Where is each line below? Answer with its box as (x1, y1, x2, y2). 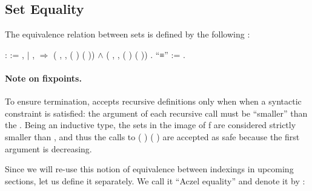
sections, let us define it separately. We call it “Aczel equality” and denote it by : (5, 174, 305, 187)
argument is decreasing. (5, 142, 92, 155)
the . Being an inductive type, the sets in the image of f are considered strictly (5, 118, 296, 131)
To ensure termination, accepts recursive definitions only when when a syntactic (5, 95, 302, 108)
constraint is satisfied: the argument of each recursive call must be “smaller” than (5, 106, 308, 119)
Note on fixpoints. (5, 71, 82, 84)
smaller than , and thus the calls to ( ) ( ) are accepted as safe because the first (5, 130, 300, 143)
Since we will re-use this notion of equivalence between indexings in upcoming (5, 163, 294, 175)
